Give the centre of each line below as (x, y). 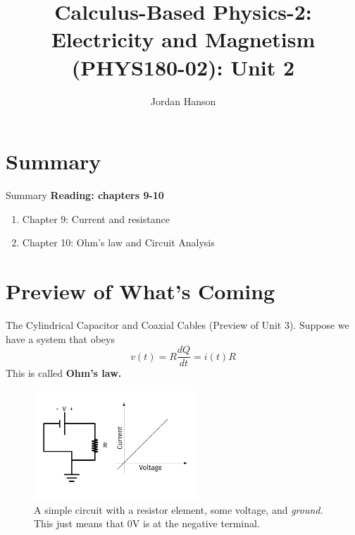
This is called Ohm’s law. (64, 373)
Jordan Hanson (183, 101)
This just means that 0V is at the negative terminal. (147, 523)
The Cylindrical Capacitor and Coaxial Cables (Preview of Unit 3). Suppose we (177, 324)
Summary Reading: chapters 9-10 (85, 195)
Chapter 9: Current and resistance (96, 218)
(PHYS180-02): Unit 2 (183, 67)
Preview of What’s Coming (141, 291)
